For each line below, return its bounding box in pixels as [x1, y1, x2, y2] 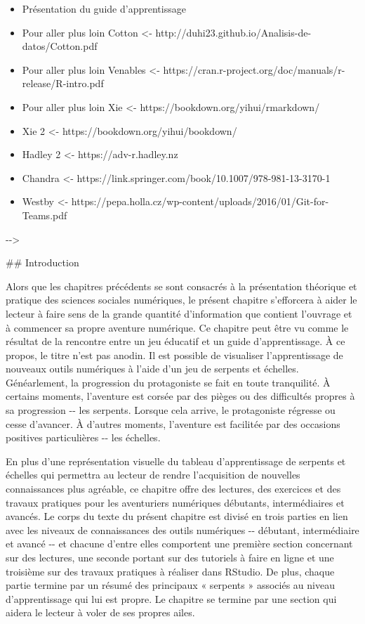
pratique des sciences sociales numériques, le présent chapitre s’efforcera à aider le [6, 292, 357, 307]
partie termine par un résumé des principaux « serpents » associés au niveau [6, 578, 335, 592]
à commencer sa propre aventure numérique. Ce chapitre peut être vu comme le [6, 320, 349, 334]
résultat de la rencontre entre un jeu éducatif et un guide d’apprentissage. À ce [6, 334, 345, 349]
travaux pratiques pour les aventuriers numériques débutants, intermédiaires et [6, 495, 345, 509]
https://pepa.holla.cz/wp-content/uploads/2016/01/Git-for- [71, 194, 329, 209]
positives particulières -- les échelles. [6, 430, 161, 445]
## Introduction [6, 255, 79, 270]
